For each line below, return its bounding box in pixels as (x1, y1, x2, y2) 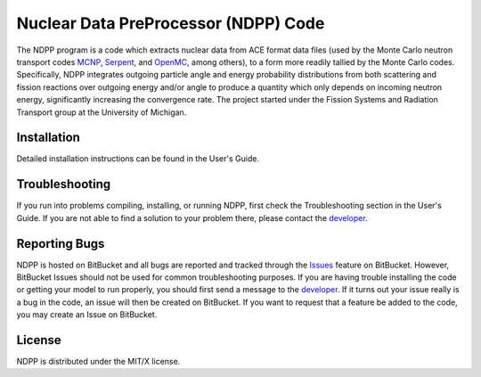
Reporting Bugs (16, 236, 105, 251)
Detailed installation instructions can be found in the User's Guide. (16, 153, 260, 164)
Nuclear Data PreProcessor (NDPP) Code (16, 13, 325, 33)
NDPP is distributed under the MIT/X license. (16, 357, 181, 367)
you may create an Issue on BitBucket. (16, 309, 158, 320)
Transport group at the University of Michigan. (16, 107, 187, 118)
